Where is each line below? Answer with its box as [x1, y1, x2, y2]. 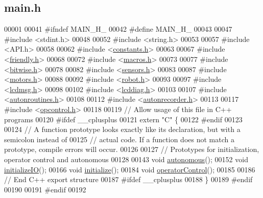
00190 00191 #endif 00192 [4, 184, 86, 194]
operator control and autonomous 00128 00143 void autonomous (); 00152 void [4, 153, 248, 164]
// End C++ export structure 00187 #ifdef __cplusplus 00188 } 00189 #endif [4, 174, 253, 185]
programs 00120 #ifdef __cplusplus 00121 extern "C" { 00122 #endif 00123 [4, 114, 243, 124]
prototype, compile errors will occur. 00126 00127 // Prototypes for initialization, [4, 144, 259, 155]
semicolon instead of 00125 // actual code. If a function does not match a [4, 134, 234, 144]
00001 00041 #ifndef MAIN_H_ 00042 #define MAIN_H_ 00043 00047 [4, 24, 232, 34]
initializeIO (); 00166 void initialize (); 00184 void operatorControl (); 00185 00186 [4, 164, 255, 174]
